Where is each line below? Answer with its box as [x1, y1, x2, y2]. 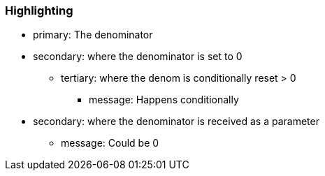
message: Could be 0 [61, 137, 159, 149]
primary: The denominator [33, 29, 153, 41]
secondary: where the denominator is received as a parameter [33, 115, 319, 128]
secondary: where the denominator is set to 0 [33, 50, 243, 63]
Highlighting [5, 3, 73, 17]
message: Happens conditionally [89, 94, 239, 106]
